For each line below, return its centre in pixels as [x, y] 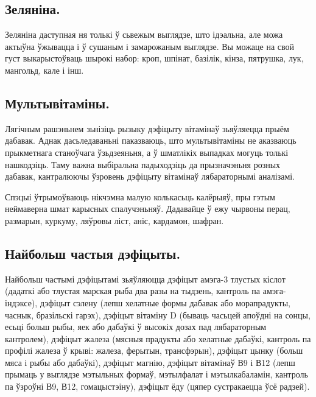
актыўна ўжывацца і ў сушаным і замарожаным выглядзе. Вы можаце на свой [150, 46]
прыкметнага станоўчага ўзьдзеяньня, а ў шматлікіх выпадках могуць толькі [147, 152]
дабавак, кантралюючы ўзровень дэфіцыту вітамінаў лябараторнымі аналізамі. [150, 176]
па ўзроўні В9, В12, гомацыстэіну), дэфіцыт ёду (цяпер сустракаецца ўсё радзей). [157, 386]
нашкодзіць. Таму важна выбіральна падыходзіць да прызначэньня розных [143, 164]
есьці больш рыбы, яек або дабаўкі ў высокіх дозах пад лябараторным [136, 327]
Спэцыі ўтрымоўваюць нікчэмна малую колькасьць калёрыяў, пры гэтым [140, 196]
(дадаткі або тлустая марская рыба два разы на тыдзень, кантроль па [133, 291]
